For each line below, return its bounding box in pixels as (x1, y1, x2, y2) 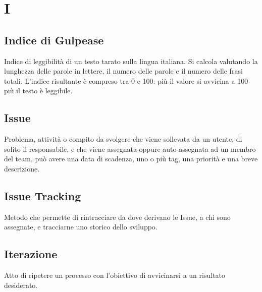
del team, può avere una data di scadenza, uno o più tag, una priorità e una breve (4, 153, 258, 164)
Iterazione (4, 246, 58, 262)
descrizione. (4, 163, 40, 173)
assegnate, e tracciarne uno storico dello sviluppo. (4, 221, 158, 232)
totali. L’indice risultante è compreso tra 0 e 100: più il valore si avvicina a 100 (4, 75, 248, 86)
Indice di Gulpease (4, 32, 104, 47)
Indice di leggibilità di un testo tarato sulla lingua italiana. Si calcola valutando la (4, 55, 258, 66)
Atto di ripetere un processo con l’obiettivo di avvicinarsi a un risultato (4, 270, 226, 280)
